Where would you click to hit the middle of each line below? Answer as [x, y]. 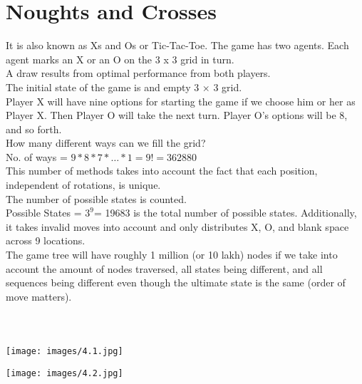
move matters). [39, 296]
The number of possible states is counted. [96, 198]
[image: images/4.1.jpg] [64, 352]
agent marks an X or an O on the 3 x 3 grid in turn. [120, 59]
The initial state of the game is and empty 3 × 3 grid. [124, 87]
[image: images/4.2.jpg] [64, 373]
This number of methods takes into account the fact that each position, [162, 171]
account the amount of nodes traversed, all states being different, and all [164, 268]
